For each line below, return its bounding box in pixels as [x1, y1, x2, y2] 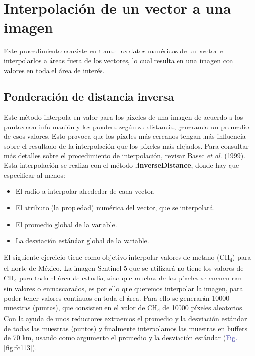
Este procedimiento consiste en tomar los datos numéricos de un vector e [4, 46, 223, 56]
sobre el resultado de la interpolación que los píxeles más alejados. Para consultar [4, 141, 249, 151]
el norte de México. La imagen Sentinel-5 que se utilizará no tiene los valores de [4, 262, 244, 273]
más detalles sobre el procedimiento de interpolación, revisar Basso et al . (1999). [4, 150, 245, 160]
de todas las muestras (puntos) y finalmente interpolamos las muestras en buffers [4, 323, 247, 333]
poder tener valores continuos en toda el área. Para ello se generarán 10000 [4, 293, 229, 303]
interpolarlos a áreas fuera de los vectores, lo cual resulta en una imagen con [4, 55, 233, 65]
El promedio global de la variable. [15, 219, 117, 229]
